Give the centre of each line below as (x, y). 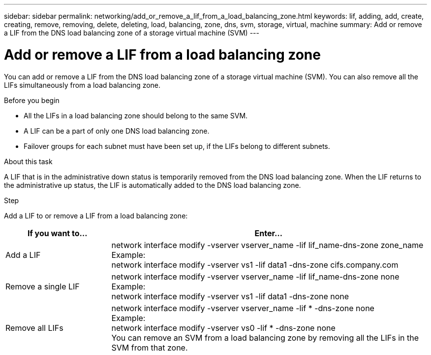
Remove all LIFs (34, 328)
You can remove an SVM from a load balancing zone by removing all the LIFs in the (265, 337)
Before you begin (32, 100)
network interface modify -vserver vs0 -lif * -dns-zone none (223, 328)
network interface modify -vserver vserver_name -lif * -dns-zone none (243, 308)
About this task (28, 161)
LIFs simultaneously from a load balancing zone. (82, 85)
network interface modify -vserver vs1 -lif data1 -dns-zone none (230, 296)
